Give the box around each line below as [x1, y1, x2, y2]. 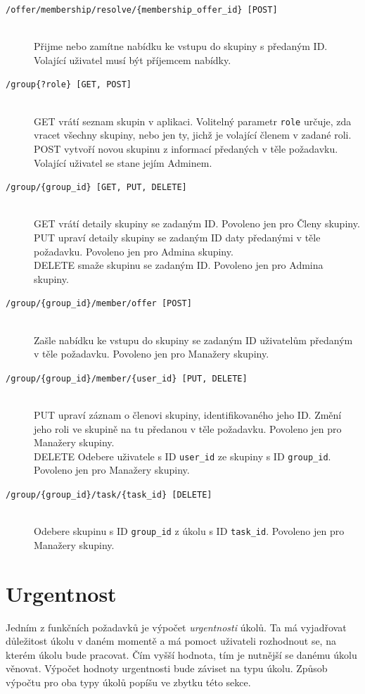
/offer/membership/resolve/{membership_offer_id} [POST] [6, 5, 278, 15]
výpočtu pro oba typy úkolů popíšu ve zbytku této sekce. [6, 675, 251, 690]
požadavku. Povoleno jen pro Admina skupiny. [34, 244, 233, 258]
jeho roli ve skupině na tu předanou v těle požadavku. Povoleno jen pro [34, 421, 342, 436]
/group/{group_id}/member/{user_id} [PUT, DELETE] [6, 373, 248, 384]
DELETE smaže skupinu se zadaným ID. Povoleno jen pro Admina [34, 258, 324, 272]
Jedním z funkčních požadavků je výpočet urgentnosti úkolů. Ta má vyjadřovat [6, 619, 347, 634]
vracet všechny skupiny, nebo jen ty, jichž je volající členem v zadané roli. [34, 127, 352, 142]
